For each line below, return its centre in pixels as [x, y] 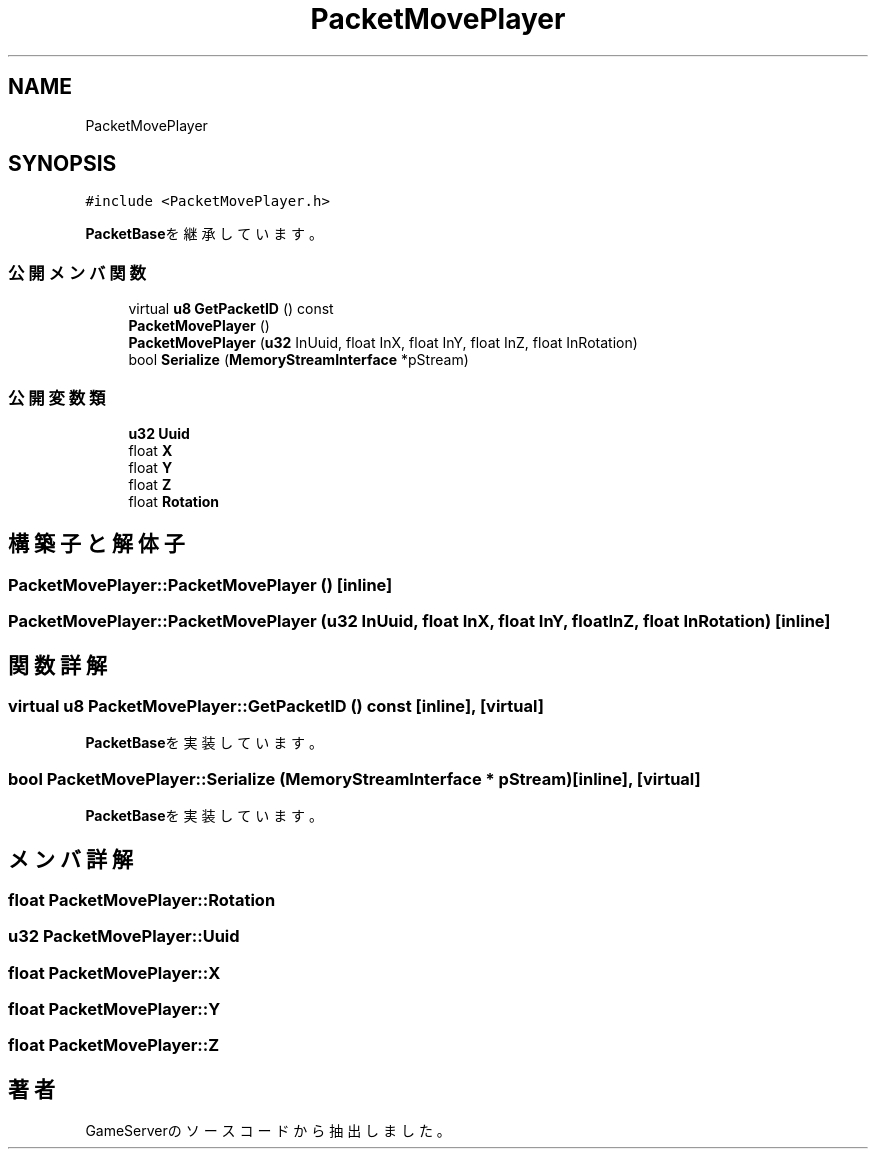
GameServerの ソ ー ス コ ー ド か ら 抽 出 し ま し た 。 [268, 1131]
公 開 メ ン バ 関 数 [77, 272]
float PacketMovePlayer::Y [114, 1009]
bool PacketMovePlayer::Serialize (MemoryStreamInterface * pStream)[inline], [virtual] [354, 778]
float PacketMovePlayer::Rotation [142, 899]
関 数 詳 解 [57, 665]
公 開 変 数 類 [57, 397]
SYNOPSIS [62, 164]
